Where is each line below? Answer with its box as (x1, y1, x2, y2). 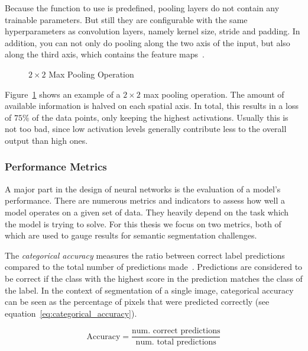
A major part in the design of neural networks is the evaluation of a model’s (5, 182, 281, 195)
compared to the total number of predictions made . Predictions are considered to (5, 260, 303, 273)
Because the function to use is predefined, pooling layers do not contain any (5, 2, 280, 14)
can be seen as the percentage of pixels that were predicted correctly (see (5, 295, 270, 308)
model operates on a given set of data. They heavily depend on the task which (5, 205, 289, 218)
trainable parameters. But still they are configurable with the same (5, 13, 248, 25)
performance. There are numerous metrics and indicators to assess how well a (5, 194, 286, 207)
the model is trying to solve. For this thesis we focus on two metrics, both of (5, 217, 281, 230)
